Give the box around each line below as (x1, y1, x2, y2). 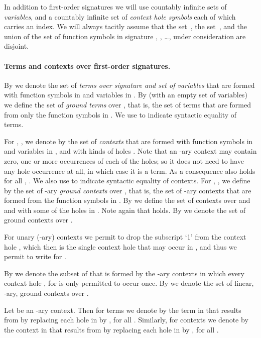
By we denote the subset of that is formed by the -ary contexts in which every (4, 268, 244, 278)
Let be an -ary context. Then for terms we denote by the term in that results (4, 304, 241, 315)
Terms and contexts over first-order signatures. (4, 60, 171, 71)
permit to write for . (4, 251, 66, 262)
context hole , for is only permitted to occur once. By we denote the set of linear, (4, 278, 254, 288)
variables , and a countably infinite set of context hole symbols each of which (4, 11, 236, 22)
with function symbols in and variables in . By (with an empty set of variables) (4, 89, 247, 100)
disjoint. (4, 41, 29, 51)
